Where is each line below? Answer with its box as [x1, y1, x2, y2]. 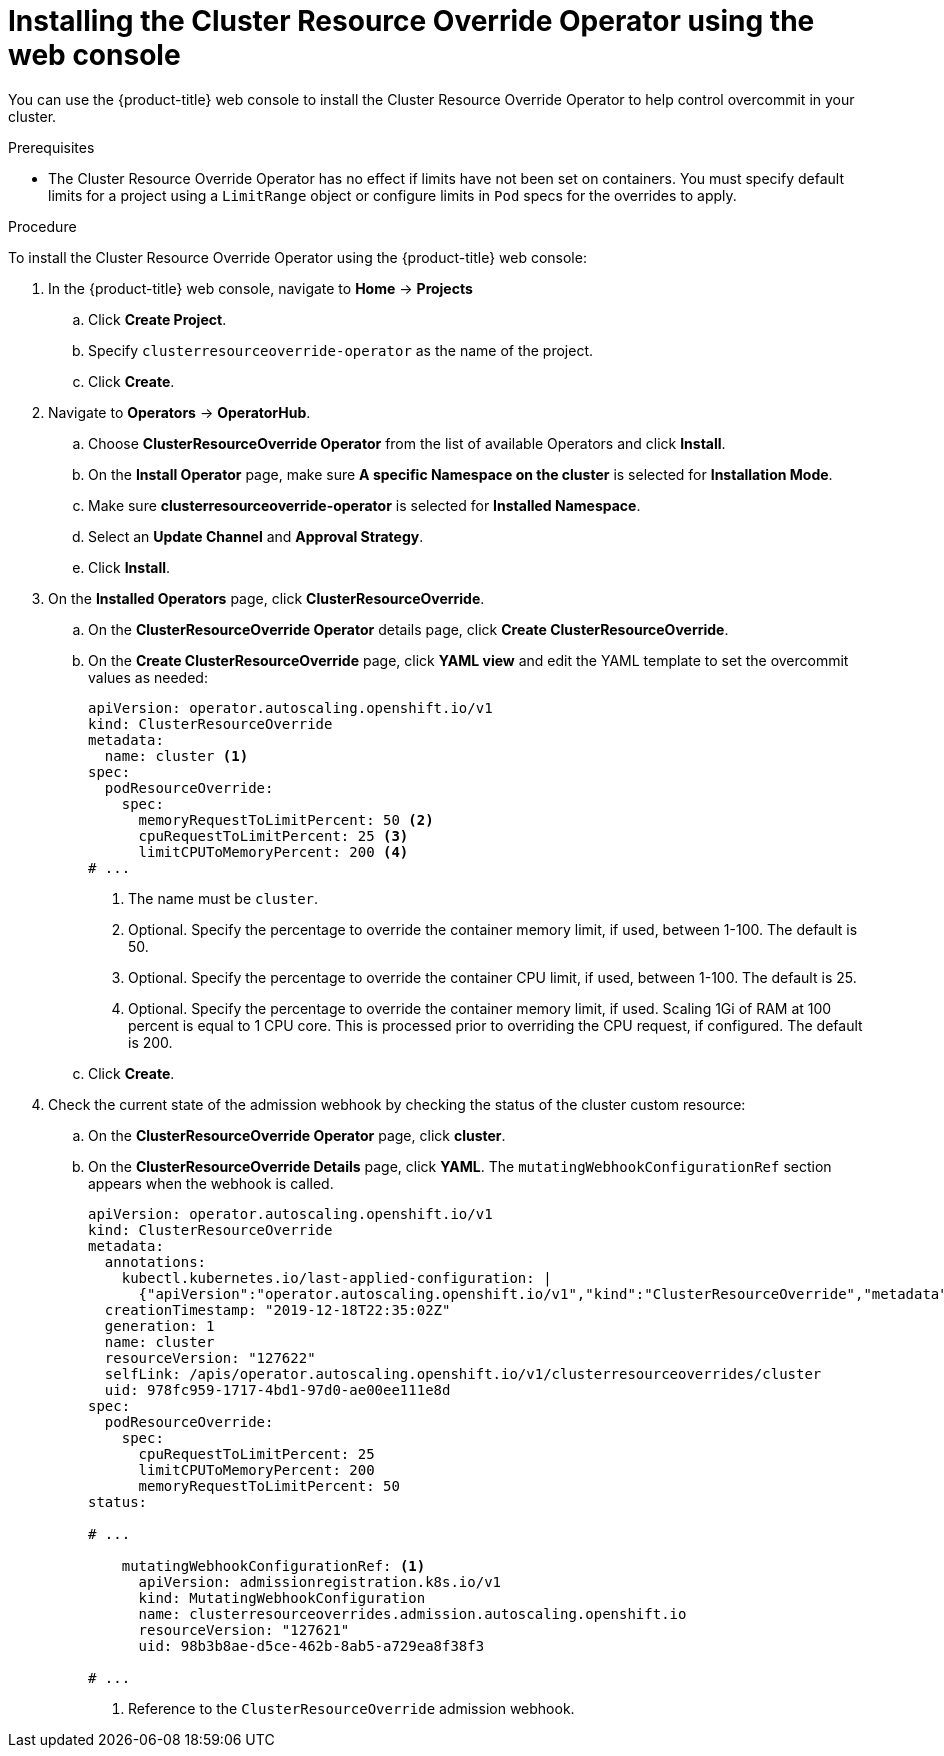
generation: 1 [104, 1317, 215, 1334]
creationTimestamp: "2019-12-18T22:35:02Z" [104, 1301, 451, 1318]
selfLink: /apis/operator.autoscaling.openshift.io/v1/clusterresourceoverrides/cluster [104, 1365, 822, 1382]
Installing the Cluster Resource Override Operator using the [8, 4, 815, 38]
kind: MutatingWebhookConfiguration [138, 1589, 426, 1606]
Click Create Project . [88, 310, 227, 328]
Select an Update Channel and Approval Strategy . [88, 527, 424, 545]
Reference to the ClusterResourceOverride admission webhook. [128, 1699, 575, 1717]
